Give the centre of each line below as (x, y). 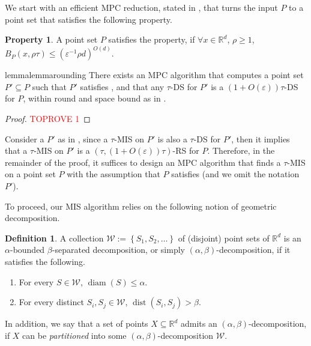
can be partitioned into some (74, 335)
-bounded (27, 250)
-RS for (186, 150)
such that (49, 86)
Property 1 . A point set (51, 39)
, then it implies (261, 138)
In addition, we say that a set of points (77, 323)
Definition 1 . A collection (54, 238)
